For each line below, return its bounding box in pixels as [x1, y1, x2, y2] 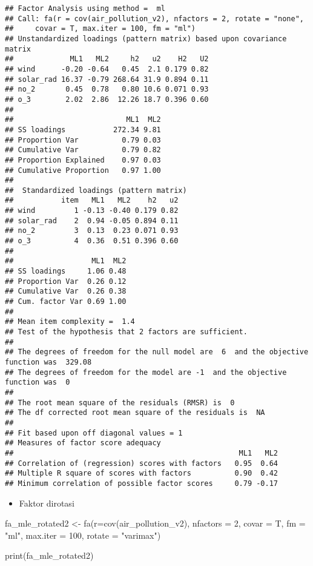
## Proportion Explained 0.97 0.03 [5, 155, 161, 164]
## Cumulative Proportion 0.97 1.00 [5, 166, 161, 175]
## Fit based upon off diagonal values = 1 [5, 428, 183, 437]
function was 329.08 [5, 357, 92, 366]
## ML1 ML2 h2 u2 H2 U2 [5, 55, 209, 64]
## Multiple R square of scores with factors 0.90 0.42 [5, 469, 278, 478]
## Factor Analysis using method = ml [5, 4, 165, 13]
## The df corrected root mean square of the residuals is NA [5, 408, 265, 417]
